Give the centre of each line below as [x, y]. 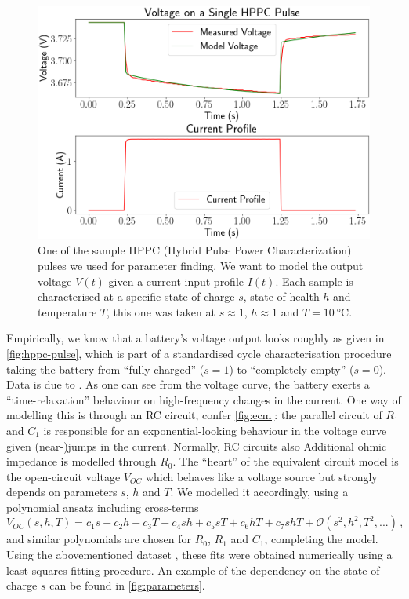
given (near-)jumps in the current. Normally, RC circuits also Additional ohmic [197, 446]
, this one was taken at [161, 311]
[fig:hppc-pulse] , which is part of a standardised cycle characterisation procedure [199, 353]
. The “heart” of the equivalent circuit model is [286, 461]
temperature [67, 311]
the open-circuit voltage [63, 476]
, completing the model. [321, 539]
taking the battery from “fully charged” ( [105, 369]
